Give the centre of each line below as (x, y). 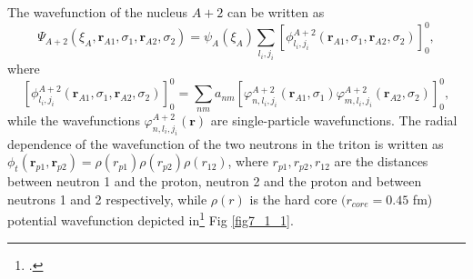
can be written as (276, 12)
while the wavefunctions (74, 120)
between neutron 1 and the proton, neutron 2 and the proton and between (215, 181)
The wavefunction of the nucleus (98, 12)
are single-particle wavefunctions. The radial (334, 120)
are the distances (381, 161)
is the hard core (293, 199)
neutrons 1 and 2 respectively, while (107, 199)
